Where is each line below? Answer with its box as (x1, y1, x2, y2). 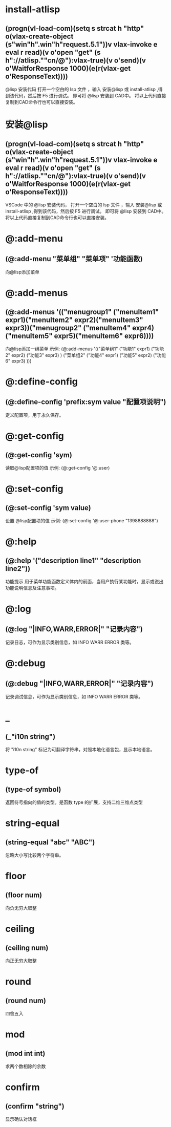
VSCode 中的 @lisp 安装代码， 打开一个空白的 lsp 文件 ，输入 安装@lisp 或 (5, 202, 162, 208)
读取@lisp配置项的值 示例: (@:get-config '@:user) (5, 465, 110, 471)
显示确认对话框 (5, 1116, 37, 1122)
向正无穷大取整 (5, 958, 37, 964)
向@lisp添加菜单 (5, 269, 40, 275)
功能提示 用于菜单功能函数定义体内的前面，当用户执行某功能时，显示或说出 (5, 579, 164, 584)
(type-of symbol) (5, 785, 61, 794)
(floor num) (5, 890, 42, 899)
